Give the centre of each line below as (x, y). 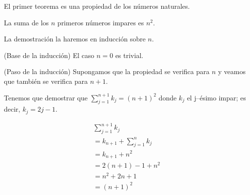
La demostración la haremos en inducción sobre (75, 39)
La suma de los (27, 22)
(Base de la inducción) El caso (49, 55)
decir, (12, 109)
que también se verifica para (46, 81)
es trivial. (129, 55)
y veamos (232, 71)
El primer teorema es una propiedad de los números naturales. (97, 6)
